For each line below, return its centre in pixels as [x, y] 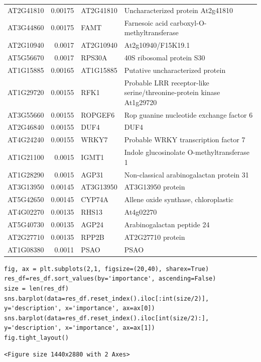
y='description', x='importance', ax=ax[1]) [80, 328]
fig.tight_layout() [36, 338]
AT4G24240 [26, 140]
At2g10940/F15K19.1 [157, 45]
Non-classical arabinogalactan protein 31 [186, 174]
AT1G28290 [26, 174]
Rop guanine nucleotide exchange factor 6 [188, 114]
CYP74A [95, 199]
